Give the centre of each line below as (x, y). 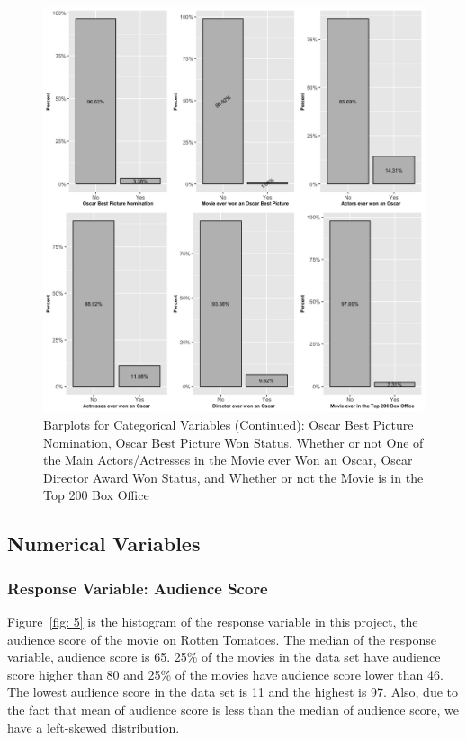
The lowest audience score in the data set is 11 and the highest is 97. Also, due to (233, 692)
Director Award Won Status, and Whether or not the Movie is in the (233, 477)
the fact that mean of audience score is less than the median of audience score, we (233, 709)
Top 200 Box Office (96, 495)
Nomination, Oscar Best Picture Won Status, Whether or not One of (233, 442)
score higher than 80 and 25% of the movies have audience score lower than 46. (225, 674)
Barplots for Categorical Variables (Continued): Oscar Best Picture (229, 424)
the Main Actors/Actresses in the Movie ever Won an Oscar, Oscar (228, 460)
